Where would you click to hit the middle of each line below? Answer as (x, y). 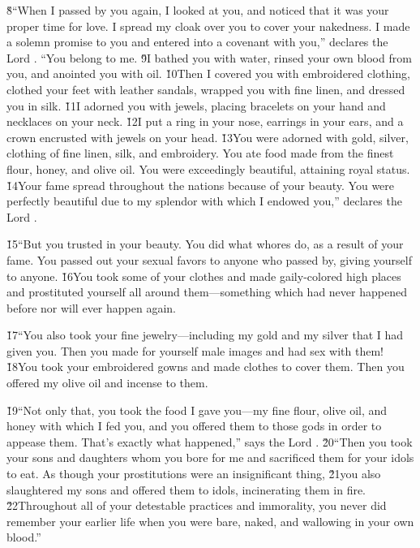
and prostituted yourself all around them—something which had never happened (207, 292)
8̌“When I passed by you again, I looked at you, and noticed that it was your (198, 10)
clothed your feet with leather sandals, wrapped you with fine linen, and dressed (206, 89)
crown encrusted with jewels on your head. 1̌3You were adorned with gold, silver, (208, 137)
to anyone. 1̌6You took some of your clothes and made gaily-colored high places (204, 276)
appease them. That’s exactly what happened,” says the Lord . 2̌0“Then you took (210, 441)
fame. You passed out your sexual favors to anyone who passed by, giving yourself (209, 259)
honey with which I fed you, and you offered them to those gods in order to (194, 426)
